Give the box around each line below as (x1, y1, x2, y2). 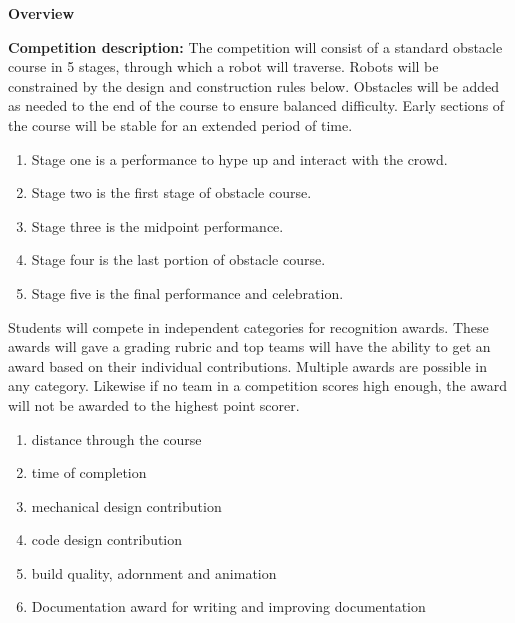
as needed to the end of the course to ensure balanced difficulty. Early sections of (8, 95, 505, 116)
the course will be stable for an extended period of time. (8, 114, 353, 135)
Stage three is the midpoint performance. (31, 215, 284, 236)
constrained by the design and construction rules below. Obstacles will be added (8, 75, 499, 96)
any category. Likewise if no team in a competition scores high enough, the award (8, 375, 508, 396)
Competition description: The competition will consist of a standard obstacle (8, 36, 503, 57)
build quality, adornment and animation (31, 562, 277, 583)
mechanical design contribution (31, 495, 222, 516)
